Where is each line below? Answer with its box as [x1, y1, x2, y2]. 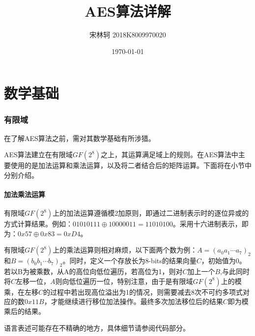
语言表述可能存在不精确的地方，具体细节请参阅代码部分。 [4, 322, 190, 333]
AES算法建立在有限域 [4, 149, 73, 160]
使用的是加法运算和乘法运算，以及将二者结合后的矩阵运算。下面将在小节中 [10, 160, 252, 170]
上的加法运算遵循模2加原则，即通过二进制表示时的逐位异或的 [53, 208, 249, 218]
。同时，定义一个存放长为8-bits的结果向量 [62, 255, 197, 266]
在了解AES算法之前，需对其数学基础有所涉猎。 [4, 133, 155, 143]
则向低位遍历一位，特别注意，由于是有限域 [55, 276, 193, 286]
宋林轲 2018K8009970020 [89, 29, 166, 40]
